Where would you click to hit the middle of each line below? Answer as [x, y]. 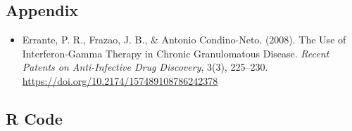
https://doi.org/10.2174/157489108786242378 [120, 80]
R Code [34, 118]
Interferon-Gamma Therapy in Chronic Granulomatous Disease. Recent [176, 53]
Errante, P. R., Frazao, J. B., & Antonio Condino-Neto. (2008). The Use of [184, 40]
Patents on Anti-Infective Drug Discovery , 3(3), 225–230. [145, 67]
